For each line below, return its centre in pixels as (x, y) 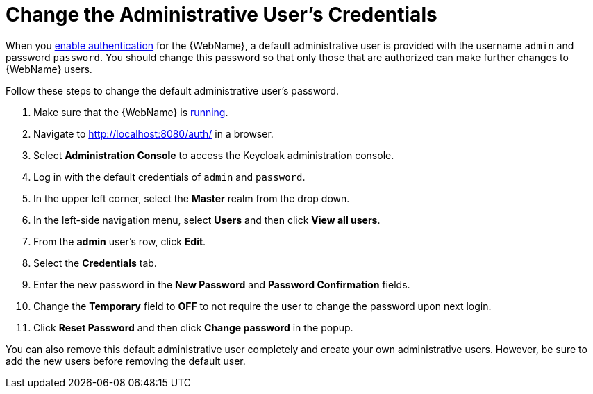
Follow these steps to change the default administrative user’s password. (172, 90)
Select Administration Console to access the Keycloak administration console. (214, 155)
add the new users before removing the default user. (126, 361)
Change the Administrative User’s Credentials (222, 15)
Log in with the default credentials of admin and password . (169, 177)
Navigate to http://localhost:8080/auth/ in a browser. (153, 133)
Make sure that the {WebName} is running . (131, 112)
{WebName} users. (49, 69)
